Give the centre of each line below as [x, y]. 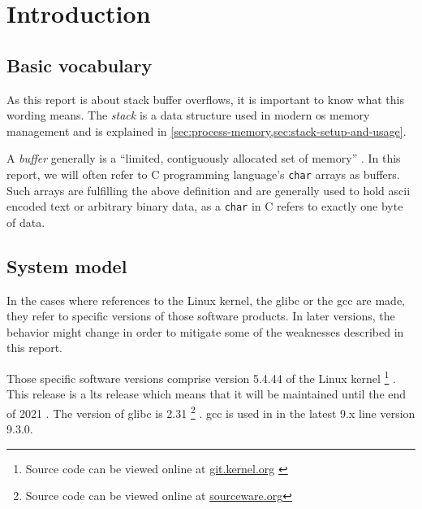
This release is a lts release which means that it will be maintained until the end [207, 394]
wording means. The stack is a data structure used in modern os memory [188, 115]
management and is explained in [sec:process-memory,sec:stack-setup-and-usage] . [207, 131]
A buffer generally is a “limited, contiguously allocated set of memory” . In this [204, 158]
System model [67, 265]
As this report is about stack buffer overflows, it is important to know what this [205, 99]
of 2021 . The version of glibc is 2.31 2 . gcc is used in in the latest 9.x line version [211, 411]
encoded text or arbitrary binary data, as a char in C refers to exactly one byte [205, 206]
